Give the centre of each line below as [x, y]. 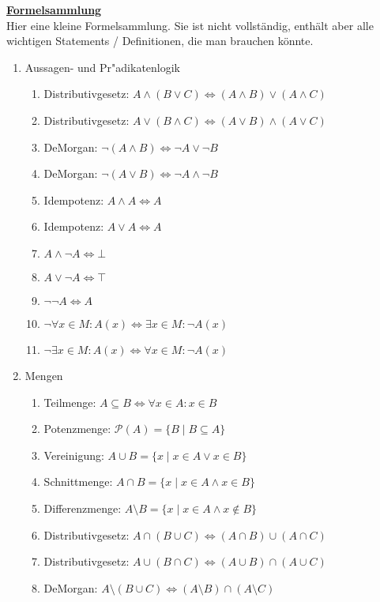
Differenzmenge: [83, 508]
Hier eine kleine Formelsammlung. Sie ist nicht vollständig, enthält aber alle [190, 25]
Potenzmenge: [77, 429]
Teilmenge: [70, 402]
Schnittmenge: [78, 482]
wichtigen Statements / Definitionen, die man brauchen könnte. [160, 41]
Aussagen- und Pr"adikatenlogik [103, 67]
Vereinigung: [74, 455]
